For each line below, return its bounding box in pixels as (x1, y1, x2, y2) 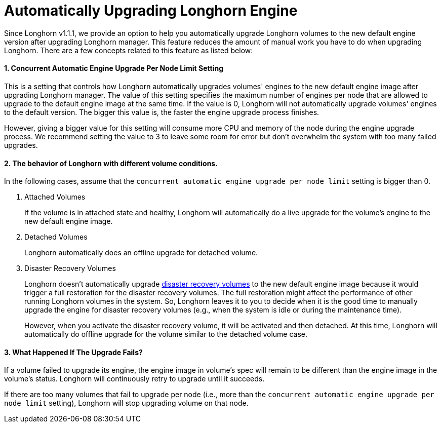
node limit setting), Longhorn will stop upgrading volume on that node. (4, 399, 249, 408)
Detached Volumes (24, 232, 88, 242)
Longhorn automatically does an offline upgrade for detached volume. (24, 248, 258, 257)
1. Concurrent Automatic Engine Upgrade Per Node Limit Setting (4, 64, 223, 73)
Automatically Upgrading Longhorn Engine (4, 2, 298, 19)
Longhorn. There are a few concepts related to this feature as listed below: (4, 46, 253, 55)
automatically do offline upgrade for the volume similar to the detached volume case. (24, 330, 308, 339)
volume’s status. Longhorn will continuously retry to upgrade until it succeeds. (4, 374, 265, 383)
